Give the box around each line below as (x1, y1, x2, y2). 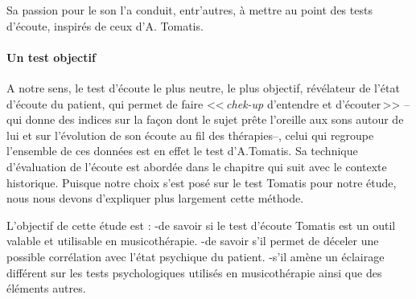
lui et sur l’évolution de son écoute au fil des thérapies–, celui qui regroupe (6, 126, 374, 143)
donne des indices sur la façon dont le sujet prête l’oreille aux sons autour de (25, 111, 404, 128)
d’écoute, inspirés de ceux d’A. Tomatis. (6, 17, 204, 34)
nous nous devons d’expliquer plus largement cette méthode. (6, 190, 304, 207)
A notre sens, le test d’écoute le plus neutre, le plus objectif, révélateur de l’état (6, 79, 400, 96)
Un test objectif (6, 48, 96, 65)
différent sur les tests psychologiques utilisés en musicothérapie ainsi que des (6, 264, 382, 281)
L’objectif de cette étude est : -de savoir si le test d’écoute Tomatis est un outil (6, 216, 396, 233)
